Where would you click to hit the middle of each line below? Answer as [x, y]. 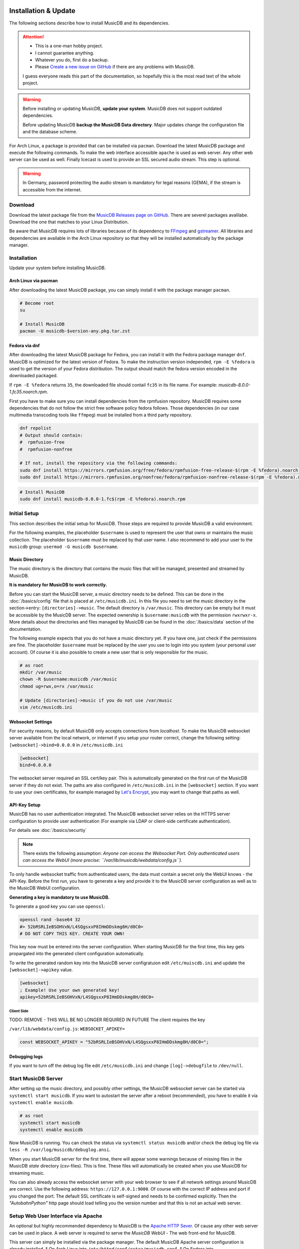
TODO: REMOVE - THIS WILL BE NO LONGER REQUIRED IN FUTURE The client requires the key [107, 1020]
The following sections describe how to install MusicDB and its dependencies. [89, 23]
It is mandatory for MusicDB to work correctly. [58, 585]
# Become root [37, 303]
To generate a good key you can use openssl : [57, 906]
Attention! [33, 36]
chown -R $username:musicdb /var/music [68, 679]
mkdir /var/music [41, 672]
